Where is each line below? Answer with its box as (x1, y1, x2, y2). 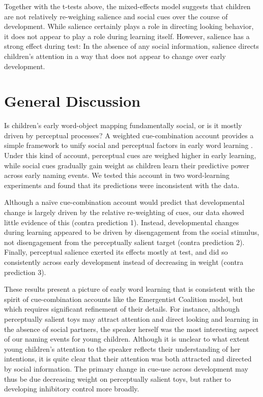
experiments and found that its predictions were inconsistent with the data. (4, 179, 240, 190)
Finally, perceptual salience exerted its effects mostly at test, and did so (4, 247, 228, 257)
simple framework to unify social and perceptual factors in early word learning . (4, 140, 253, 150)
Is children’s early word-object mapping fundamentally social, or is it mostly (4, 120, 242, 131)
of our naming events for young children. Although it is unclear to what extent (4, 333, 250, 344)
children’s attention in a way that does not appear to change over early (4, 50, 226, 61)
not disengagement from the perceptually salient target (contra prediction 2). (4, 236, 245, 247)
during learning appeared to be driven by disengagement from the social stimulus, (4, 227, 259, 237)
